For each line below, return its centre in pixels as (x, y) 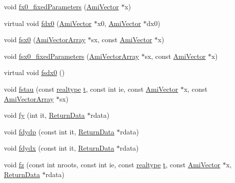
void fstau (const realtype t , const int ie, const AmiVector (91, 89)
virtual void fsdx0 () (34, 72)
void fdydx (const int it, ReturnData (59, 148)
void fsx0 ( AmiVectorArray (45, 39)
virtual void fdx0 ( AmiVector (48, 23)
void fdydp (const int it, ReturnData (59, 131)
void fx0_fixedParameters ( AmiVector (61, 6)
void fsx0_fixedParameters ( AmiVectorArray (72, 56)
